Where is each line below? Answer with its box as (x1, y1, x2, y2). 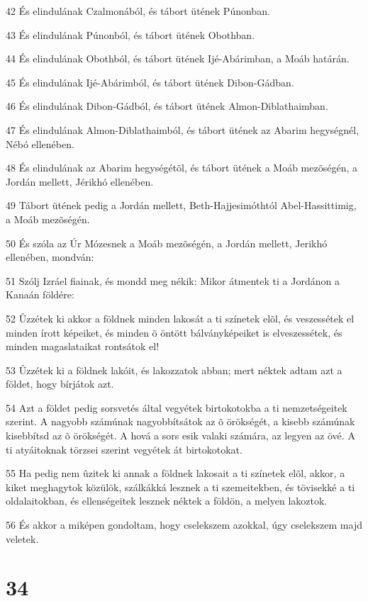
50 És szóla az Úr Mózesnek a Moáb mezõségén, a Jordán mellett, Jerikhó (6, 235, 328, 250)
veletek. (6, 531, 39, 546)
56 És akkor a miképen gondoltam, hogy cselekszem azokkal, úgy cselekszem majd (6, 517, 362, 532)
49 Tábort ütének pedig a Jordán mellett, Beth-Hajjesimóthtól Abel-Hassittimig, (6, 198, 357, 213)
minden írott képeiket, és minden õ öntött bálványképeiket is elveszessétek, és (6, 325, 342, 339)
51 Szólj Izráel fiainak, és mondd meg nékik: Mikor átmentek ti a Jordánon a (6, 273, 340, 288)
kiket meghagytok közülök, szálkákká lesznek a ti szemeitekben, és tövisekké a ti (6, 479, 355, 494)
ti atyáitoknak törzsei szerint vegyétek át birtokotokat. (6, 442, 242, 456)
